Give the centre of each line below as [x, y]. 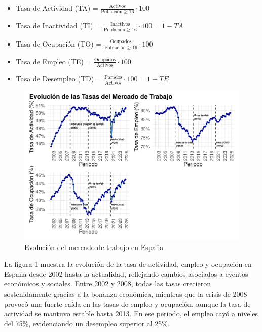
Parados [113, 77]
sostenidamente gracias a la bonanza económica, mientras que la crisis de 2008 [126, 294]
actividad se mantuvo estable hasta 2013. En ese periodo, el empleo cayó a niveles [131, 314]
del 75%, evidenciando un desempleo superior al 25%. [87, 323]
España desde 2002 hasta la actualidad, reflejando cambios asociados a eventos [126, 274]
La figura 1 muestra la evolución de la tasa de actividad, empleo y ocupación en [128, 264]
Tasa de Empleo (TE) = [54, 61]
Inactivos [120, 24]
